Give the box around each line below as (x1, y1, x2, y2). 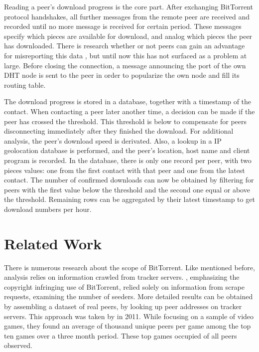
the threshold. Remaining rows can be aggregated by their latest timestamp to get (4, 194, 255, 204)
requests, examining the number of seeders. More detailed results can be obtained (4, 291, 253, 302)
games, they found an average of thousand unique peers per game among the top (4, 321, 251, 331)
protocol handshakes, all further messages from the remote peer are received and (4, 11, 250, 21)
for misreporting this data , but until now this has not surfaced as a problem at (4, 50, 247, 60)
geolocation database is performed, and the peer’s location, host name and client (4, 145, 250, 156)
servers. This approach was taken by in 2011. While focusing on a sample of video (4, 311, 254, 321)
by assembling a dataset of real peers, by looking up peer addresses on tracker (4, 301, 242, 311)
